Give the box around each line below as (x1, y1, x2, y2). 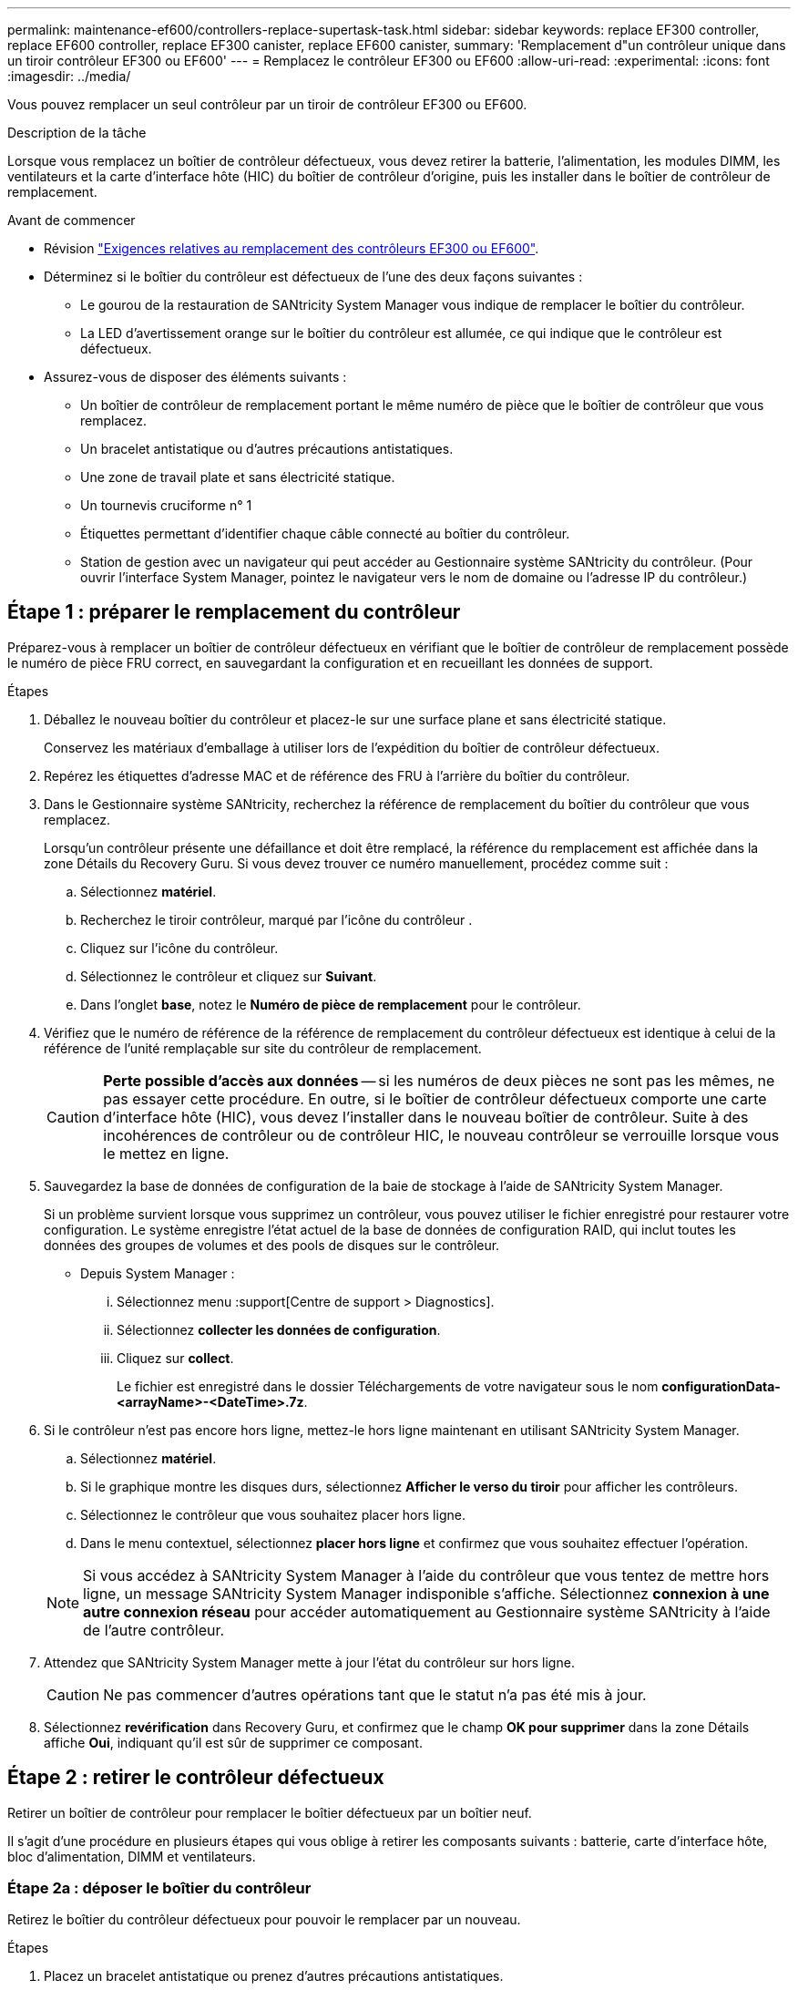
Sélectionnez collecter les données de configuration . (117, 1321, 441, 1338)
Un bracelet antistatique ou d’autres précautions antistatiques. (80, 441, 454, 456)
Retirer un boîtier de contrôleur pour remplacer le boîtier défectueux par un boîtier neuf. (7, 1804, 532, 1821)
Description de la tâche (7, 125, 147, 140)
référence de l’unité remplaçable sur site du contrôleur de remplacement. (44, 1040, 482, 1056)
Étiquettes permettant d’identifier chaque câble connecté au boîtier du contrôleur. (80, 526, 570, 541)
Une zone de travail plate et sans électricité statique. (80, 469, 395, 485)
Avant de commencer (7, 212, 136, 228)
